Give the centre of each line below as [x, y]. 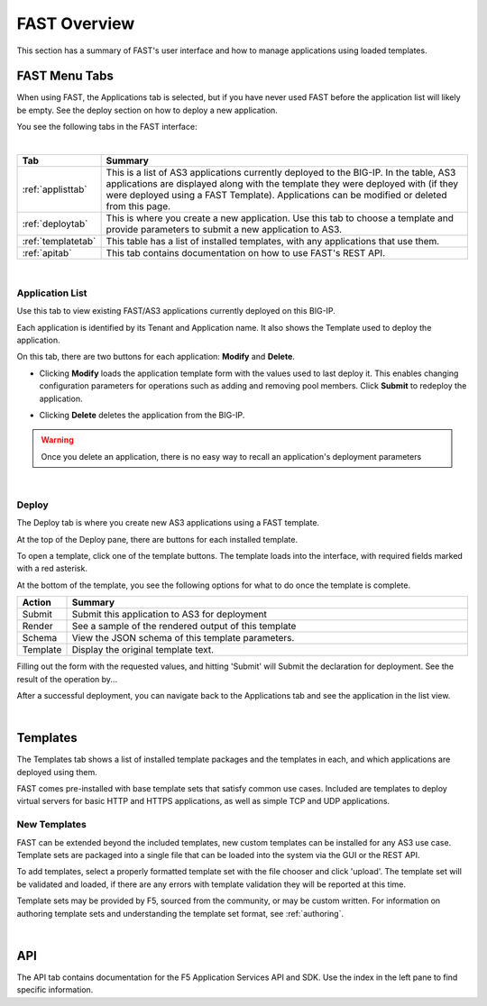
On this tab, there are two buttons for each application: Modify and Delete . [156, 357]
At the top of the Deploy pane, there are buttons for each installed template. [157, 539]
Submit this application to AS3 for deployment [170, 615]
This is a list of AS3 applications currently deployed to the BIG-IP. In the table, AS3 [281, 173]
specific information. [55, 990]
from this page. [138, 206]
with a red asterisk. [52, 569]
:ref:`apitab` [47, 253]
